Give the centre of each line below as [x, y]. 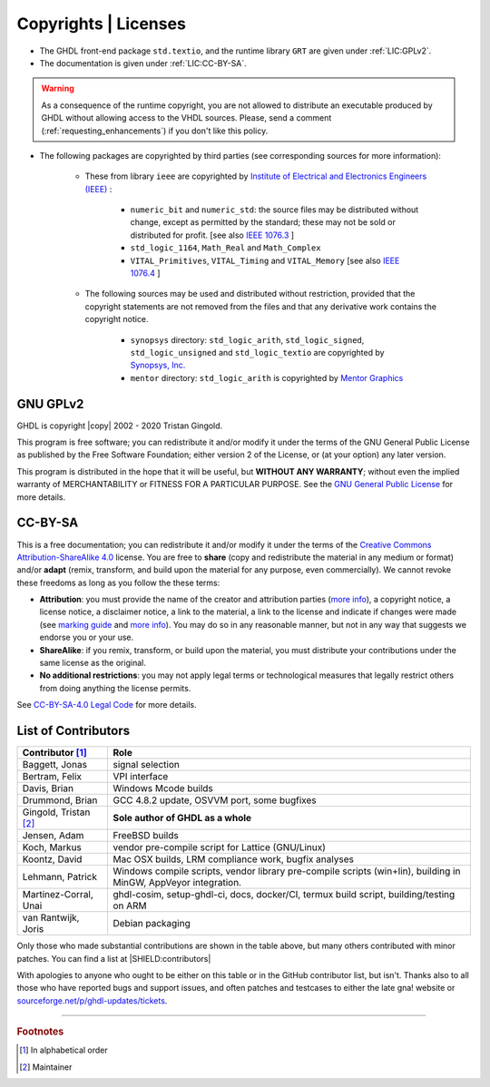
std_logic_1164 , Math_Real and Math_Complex [225, 248]
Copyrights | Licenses [101, 24]
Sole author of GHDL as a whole [182, 818]
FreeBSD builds [146, 836]
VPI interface [141, 777]
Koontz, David [52, 859]
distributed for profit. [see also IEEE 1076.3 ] [212, 235]
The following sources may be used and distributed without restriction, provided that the [250, 294]
